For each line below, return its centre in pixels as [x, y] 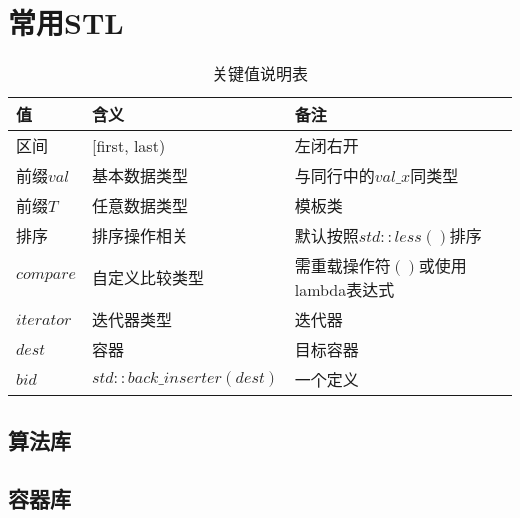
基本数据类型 [139, 176]
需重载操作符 [342, 266]
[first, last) [128, 145]
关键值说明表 [259, 74]
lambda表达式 [344, 290]
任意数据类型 [139, 206]
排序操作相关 [139, 236]
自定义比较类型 [147, 278]
